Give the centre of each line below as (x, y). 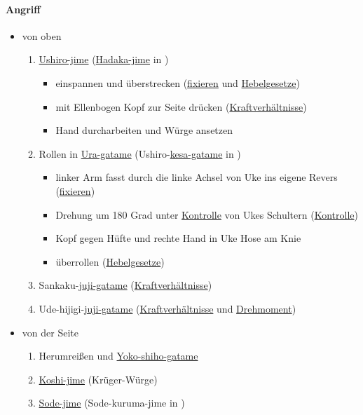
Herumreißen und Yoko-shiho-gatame (118, 356)
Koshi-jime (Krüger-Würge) (98, 379)
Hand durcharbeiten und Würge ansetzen (144, 130)
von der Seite (50, 332)
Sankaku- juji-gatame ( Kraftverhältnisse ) (125, 285)
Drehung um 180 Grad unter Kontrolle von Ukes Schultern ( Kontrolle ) (207, 214)
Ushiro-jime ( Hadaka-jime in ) (104, 59)
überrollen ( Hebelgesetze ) (110, 261)
